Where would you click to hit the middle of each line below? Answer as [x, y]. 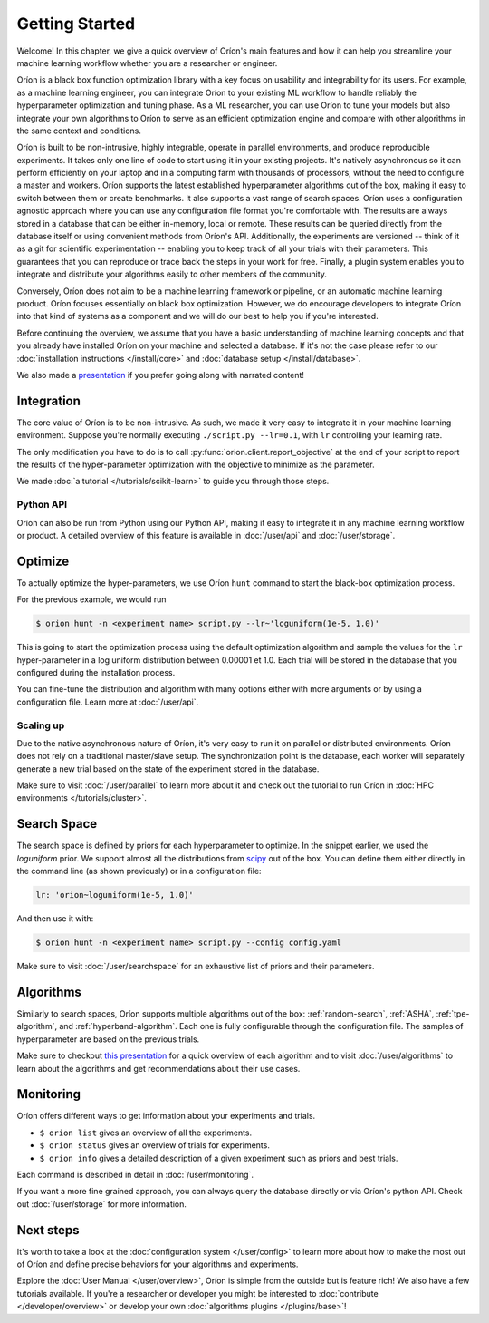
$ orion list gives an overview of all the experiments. [146, 1133]
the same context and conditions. [79, 131]
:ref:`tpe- [453, 1013]
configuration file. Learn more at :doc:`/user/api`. [108, 702]
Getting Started [76, 24]
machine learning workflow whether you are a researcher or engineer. [147, 63]
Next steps [48, 1230]
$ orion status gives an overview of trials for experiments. [155, 1145]
